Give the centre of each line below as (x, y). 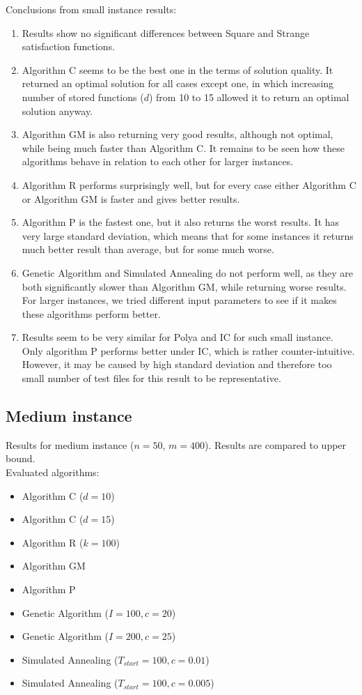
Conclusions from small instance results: (91, 9)
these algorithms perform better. (91, 313)
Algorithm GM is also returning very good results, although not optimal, (178, 134)
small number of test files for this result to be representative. (151, 378)
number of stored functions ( (83, 97)
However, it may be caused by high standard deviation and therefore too (177, 364)
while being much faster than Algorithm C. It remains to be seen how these (183, 147)
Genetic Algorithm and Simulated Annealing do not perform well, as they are (187, 272)
